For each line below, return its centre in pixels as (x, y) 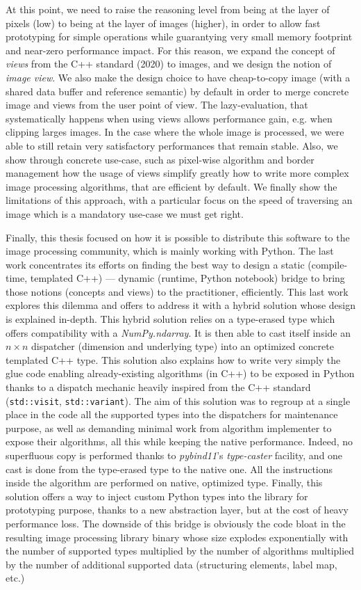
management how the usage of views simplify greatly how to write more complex (177, 173)
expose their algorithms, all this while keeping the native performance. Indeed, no (179, 441)
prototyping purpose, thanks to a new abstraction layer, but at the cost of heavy (177, 510)
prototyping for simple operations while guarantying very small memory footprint (179, 37)
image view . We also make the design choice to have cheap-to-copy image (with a (178, 77)
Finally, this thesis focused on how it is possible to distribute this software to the (178, 237)
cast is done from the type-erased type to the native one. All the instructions (169, 469)
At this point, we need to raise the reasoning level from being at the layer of (168, 9)
